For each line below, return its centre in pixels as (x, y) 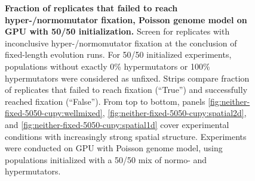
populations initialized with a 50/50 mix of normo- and (106, 159)
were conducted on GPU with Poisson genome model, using (114, 148)
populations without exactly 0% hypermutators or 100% (107, 66)
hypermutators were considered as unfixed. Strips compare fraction (127, 78)
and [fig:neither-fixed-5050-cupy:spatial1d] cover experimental (117, 124)
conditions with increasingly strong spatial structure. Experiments (126, 136)
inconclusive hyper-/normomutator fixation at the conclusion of (121, 43)
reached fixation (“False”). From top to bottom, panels (105, 101)
